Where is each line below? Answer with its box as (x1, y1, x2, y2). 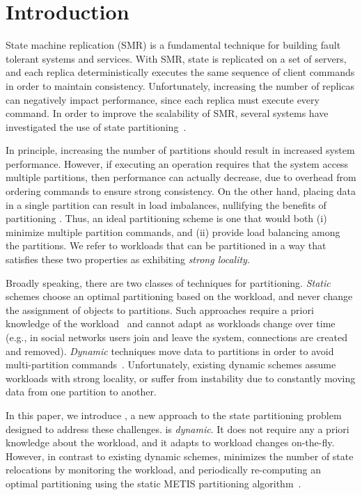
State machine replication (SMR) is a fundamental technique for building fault (6, 38, 341, 52)
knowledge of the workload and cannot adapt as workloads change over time (6, 316, 336, 331)
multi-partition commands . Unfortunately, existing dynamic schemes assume (6, 357, 336, 372)
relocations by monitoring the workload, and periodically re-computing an (6, 462, 321, 477)
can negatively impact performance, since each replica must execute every (6, 92, 320, 107)
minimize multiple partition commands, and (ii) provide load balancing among (6, 224, 340, 239)
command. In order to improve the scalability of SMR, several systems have (6, 106, 329, 120)
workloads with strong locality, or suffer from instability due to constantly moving (6, 370, 356, 385)
